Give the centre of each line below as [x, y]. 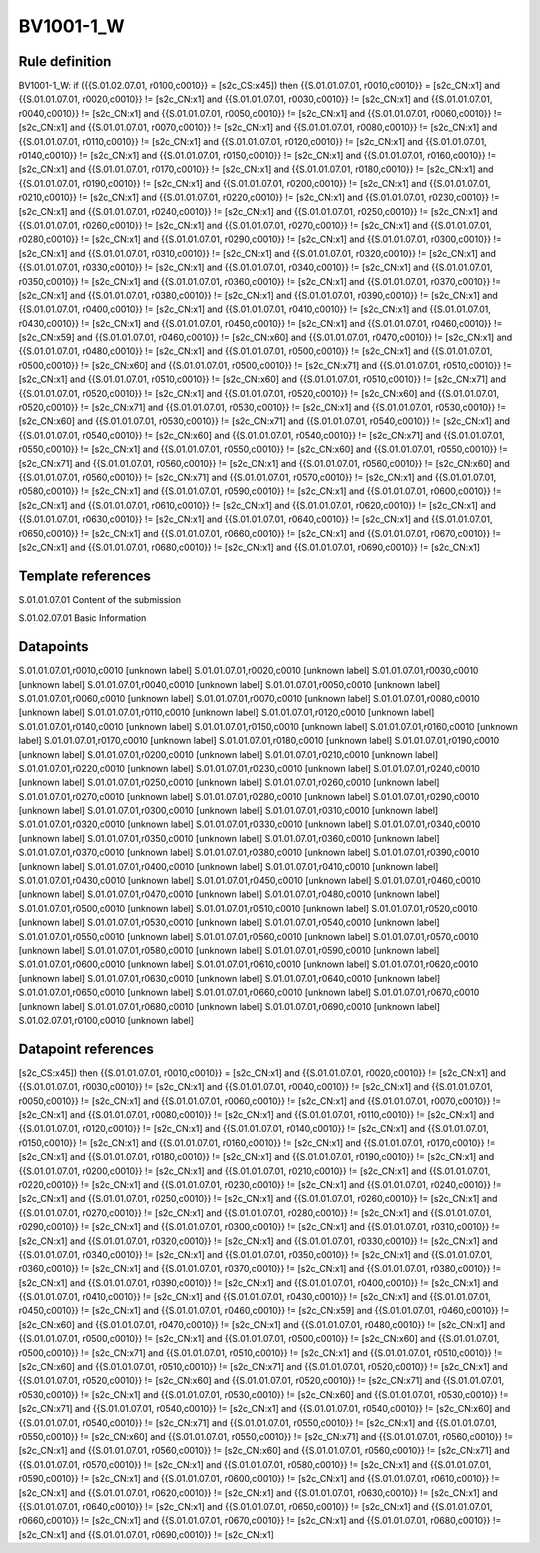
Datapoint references [86, 1048]
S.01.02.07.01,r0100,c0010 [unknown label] [106, 1020]
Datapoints [53, 646]
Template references [85, 575]
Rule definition [65, 61]
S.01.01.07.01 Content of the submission [100, 599]
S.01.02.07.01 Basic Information [82, 618]
